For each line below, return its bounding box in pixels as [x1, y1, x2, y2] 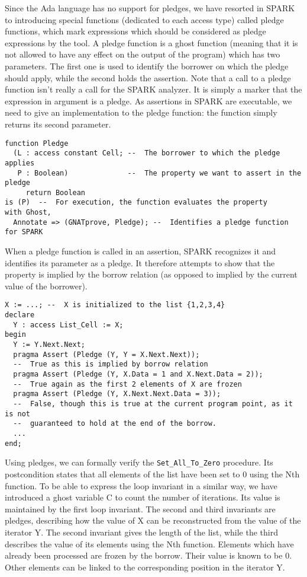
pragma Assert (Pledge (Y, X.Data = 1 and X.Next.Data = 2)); [13, 370, 263, 379]
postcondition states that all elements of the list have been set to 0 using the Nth [5, 467, 300, 480]
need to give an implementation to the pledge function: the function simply [5, 106, 277, 119]
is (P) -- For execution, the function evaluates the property [5, 198, 267, 207]
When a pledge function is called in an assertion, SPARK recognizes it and [5, 245, 276, 257]
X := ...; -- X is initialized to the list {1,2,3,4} [5, 301, 225, 310]
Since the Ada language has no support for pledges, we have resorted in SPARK [5, 2, 295, 14]
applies [5, 158, 35, 167]
